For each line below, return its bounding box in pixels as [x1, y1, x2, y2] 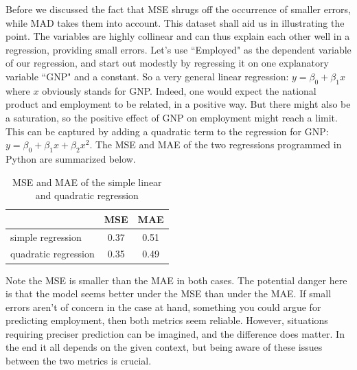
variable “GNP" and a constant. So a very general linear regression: [5, 69, 289, 83]
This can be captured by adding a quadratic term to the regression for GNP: [5, 124, 329, 138]
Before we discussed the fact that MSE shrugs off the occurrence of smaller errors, [5, 2, 351, 16]
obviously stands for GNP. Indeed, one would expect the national [42, 83, 316, 97]
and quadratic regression [35, 188, 139, 203]
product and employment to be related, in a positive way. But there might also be [5, 97, 351, 111]
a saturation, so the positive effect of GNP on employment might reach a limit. [5, 110, 338, 124]
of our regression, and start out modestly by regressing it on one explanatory [5, 56, 329, 70]
